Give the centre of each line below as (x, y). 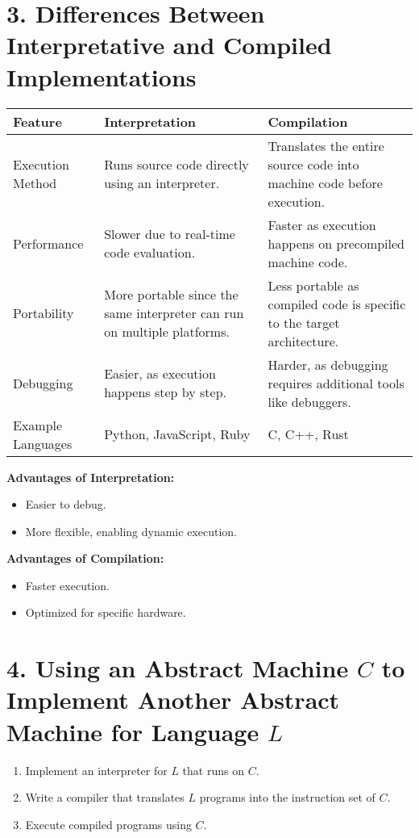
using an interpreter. (162, 182)
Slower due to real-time (170, 234)
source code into (313, 164)
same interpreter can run (174, 313)
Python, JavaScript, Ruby (177, 434)
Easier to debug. (66, 504)
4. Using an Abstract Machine (178, 668)
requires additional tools (336, 383)
